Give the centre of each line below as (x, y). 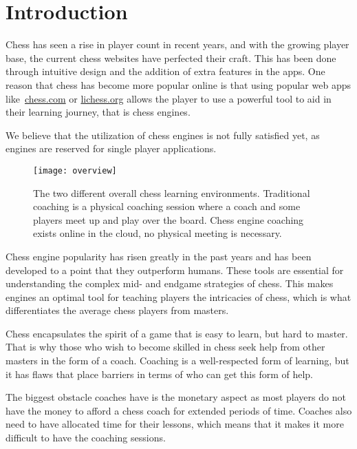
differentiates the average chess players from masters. (117, 310)
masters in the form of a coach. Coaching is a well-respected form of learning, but (177, 361)
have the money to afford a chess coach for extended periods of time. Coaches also (179, 410)
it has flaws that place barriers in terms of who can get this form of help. (160, 374)
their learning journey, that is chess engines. (98, 112)
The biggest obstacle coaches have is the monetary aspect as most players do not (176, 397)
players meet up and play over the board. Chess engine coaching (169, 219)
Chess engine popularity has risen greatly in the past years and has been (159, 256)
